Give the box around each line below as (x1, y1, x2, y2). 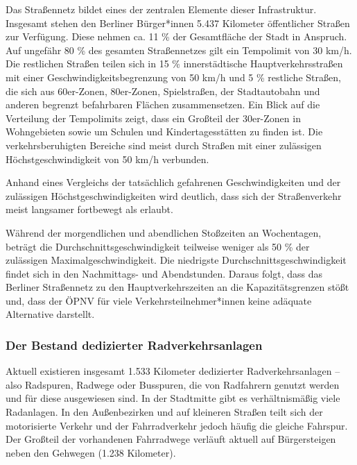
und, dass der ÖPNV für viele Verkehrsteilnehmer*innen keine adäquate (6, 293, 312, 307)
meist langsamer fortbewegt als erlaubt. (6, 202, 173, 217)
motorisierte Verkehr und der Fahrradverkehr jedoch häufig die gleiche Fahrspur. (6, 418, 348, 432)
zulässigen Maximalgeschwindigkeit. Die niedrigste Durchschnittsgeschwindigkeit (6, 253, 347, 267)
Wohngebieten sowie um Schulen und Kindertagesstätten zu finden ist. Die (6, 124, 323, 139)
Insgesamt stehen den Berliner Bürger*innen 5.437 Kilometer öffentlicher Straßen (6, 15, 350, 30)
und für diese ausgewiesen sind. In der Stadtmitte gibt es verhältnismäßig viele (6, 391, 340, 405)
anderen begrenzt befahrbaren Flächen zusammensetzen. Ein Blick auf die (6, 97, 320, 112)
